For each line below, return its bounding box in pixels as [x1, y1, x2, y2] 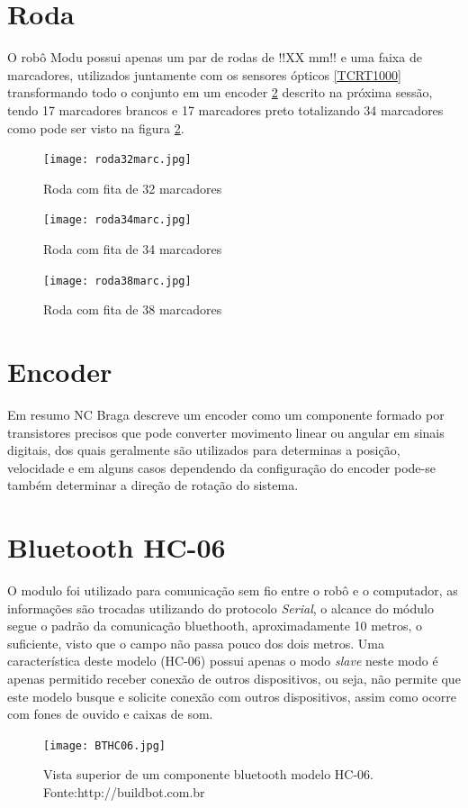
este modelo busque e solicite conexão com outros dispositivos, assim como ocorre [7, 686, 456, 705]
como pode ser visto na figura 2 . [7, 118, 184, 137]
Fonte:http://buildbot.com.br [43, 783, 205, 802]
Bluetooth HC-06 [7, 529, 226, 566]
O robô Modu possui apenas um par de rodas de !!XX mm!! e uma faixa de [7, 48, 422, 67]
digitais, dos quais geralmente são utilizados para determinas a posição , [7, 440, 400, 459]
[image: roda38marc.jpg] [43, 274, 192, 287]
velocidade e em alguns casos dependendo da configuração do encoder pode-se [7, 458, 436, 477]
